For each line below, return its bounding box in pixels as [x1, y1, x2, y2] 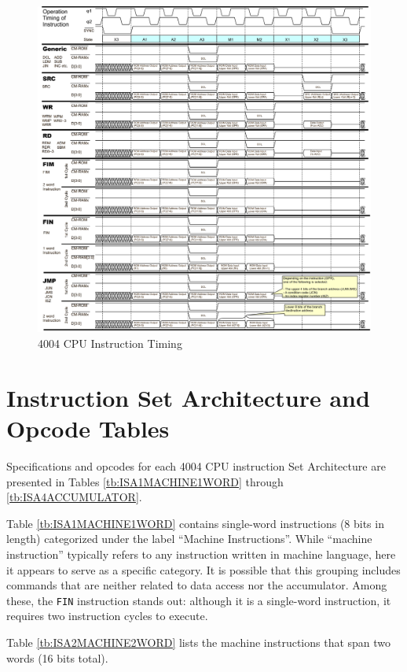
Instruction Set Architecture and [6, 381, 370, 413]
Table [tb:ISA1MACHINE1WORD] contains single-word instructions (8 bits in [6, 515, 384, 531]
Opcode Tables [6, 412, 170, 445]
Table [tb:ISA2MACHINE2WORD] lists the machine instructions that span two [6, 633, 391, 650]
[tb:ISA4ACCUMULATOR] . [6, 489, 142, 505]
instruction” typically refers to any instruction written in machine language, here [6, 545, 396, 562]
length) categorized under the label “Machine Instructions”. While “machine [6, 530, 372, 547]
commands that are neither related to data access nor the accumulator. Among [6, 577, 387, 593]
